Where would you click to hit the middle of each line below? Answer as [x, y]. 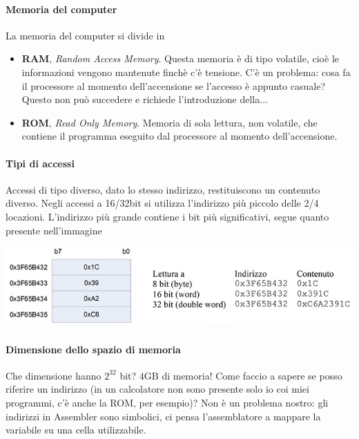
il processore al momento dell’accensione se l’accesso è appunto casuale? [173, 85]
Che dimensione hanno [54, 375]
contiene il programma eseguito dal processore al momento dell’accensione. [179, 136]
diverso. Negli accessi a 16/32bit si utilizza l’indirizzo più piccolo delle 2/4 [162, 203]
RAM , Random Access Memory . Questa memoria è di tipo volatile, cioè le [180, 58]
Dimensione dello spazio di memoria [93, 349]
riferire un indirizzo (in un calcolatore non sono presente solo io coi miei [157, 389]
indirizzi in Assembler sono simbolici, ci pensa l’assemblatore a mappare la [163, 416]
